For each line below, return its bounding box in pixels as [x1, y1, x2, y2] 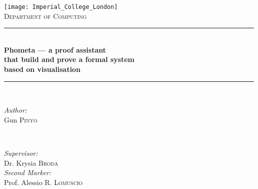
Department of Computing [4, 10, 87, 21]
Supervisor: [4, 148, 38, 158]
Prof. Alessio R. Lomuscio [4, 177, 83, 187]
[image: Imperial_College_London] [4, 3, 118, 10]
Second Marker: [4, 167, 52, 178]
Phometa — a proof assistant [4, 44, 106, 55]
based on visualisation [4, 64, 81, 74]
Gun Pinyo [4, 114, 38, 125]
